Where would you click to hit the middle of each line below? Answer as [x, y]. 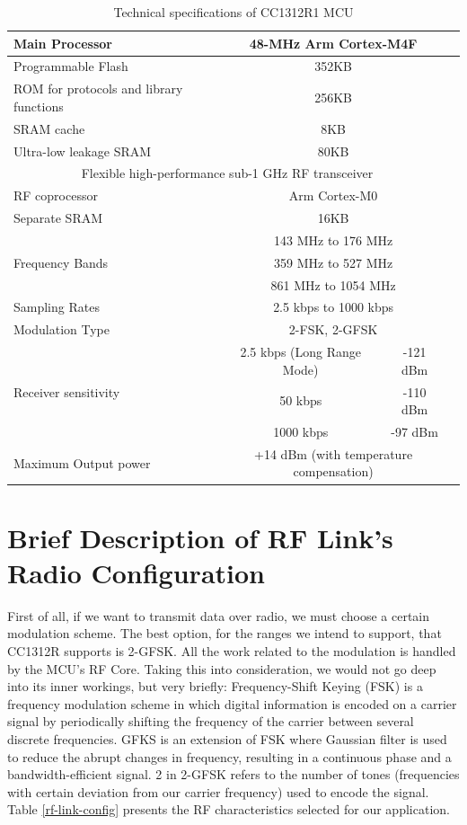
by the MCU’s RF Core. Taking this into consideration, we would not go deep [222, 668]
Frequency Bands [61, 262]
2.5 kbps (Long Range [301, 352]
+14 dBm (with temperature [334, 453]
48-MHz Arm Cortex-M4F [333, 43]
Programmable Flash [71, 66]
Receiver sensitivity [67, 391]
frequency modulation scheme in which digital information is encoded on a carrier [232, 703]
